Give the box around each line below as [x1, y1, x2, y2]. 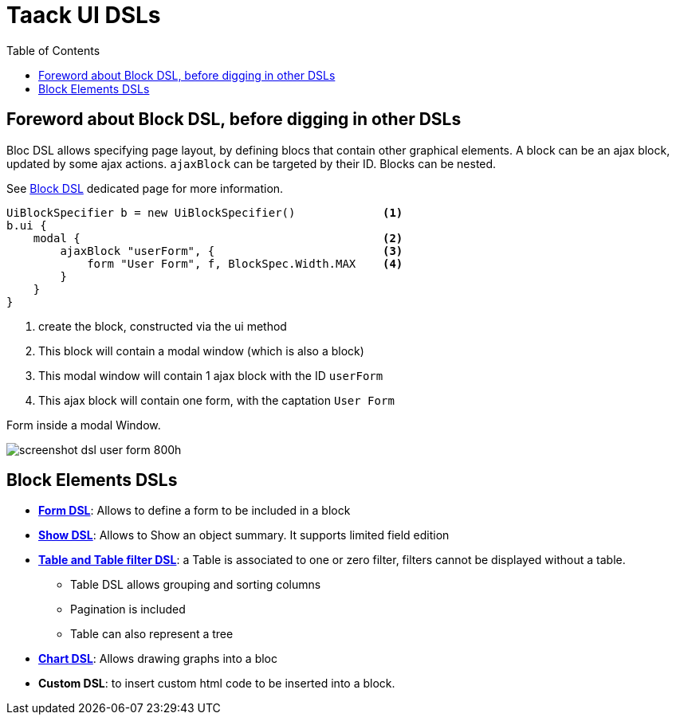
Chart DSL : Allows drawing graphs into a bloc [38, 652, 277, 666]
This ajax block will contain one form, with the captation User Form [38, 393, 395, 407]
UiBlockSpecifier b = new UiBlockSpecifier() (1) [6, 206, 403, 219]
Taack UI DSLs [6, 2, 161, 29]
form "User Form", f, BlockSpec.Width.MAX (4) [87, 257, 403, 270]
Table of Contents [6, 43, 100, 57]
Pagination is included [70, 602, 186, 617]
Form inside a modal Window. [6, 417, 161, 432]
